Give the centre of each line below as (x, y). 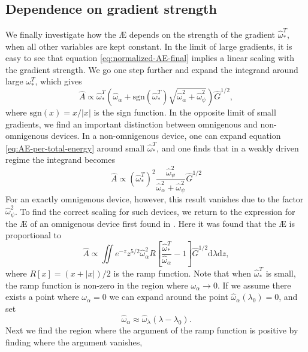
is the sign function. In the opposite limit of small (185, 112)
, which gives (58, 81)
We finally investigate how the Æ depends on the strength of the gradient (141, 34)
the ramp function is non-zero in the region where (97, 285)
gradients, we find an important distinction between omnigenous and (132, 124)
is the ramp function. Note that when (182, 273)
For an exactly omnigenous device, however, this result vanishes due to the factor (155, 199)
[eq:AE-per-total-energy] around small (75, 148)
